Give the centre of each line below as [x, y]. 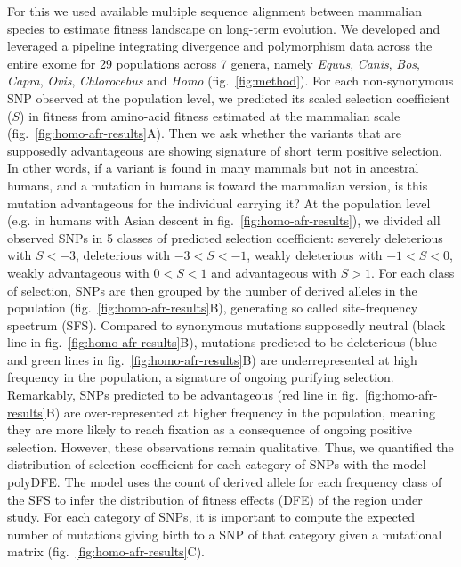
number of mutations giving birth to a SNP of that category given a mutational [225, 534]
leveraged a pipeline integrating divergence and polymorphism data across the [220, 46]
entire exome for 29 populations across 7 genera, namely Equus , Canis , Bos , [214, 63]
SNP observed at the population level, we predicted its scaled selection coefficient [229, 97]
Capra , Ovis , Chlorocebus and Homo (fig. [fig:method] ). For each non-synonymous [230, 81]
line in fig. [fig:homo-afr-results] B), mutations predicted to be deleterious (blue [222, 342]
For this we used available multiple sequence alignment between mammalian [214, 11]
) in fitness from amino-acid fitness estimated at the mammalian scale [210, 115]
